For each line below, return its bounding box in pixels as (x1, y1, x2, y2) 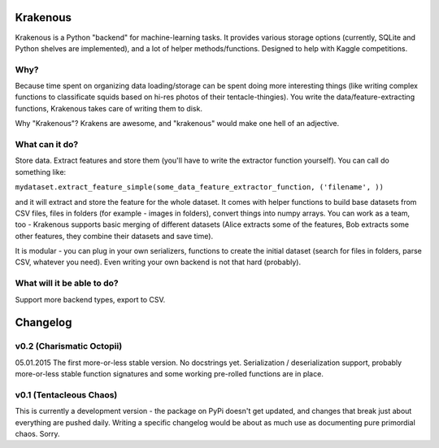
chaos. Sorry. (15, 429, 60, 439)
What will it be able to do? (15, 277, 119, 289)
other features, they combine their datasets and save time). (15, 231, 214, 241)
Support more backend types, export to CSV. (15, 294, 166, 304)
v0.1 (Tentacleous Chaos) (15, 389, 118, 400)
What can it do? (15, 138, 79, 150)
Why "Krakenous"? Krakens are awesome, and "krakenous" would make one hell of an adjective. (15, 119, 340, 128)
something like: (15, 167, 67, 176)
